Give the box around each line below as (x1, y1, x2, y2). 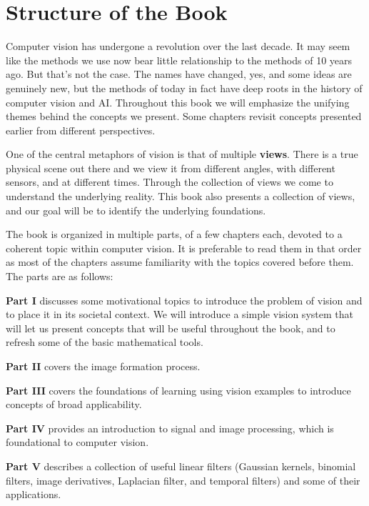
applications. (6, 487, 61, 502)
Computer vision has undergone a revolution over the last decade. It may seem (6, 39, 350, 54)
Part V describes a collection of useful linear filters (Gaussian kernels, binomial (6, 458, 356, 473)
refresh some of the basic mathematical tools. (6, 334, 203, 349)
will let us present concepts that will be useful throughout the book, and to (6, 320, 335, 335)
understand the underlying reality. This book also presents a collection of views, (6, 189, 355, 204)
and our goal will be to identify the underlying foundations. (6, 202, 266, 217)
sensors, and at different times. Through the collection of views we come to (6, 174, 333, 189)
